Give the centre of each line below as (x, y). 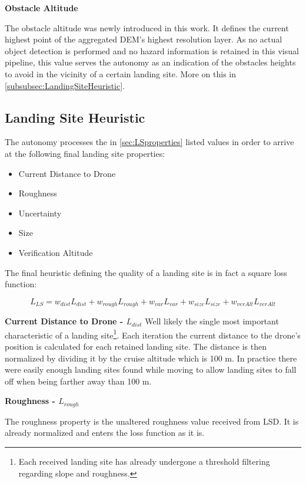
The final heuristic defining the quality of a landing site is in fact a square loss (146, 272)
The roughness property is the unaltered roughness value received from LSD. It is (152, 421)
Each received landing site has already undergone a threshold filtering (144, 461)
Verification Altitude (56, 252)
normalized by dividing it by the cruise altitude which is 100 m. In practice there (151, 358)
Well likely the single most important (212, 321)
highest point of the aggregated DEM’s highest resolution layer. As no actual (144, 39)
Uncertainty (40, 213)
